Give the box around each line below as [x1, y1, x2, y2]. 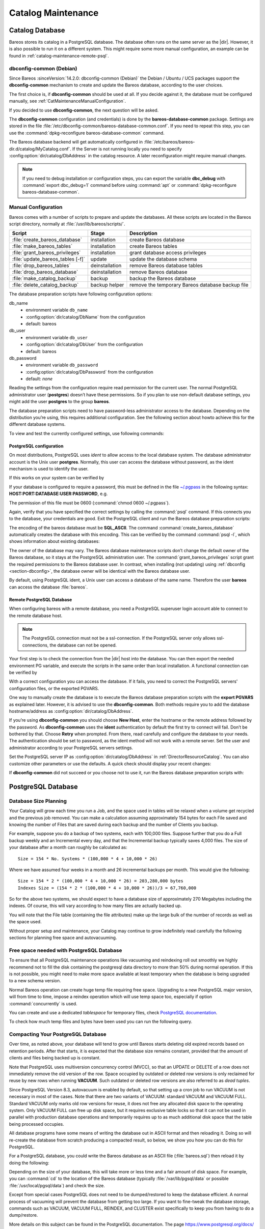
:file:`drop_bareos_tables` [12, 262, 71, 269]
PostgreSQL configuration [9, 443, 64, 449]
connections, [22, 642, 49, 648]
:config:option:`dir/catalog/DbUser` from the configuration [26, 342, 143, 348]
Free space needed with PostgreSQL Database [9, 947, 122, 954]
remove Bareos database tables [129, 262, 203, 269]
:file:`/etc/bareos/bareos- [144, 139, 195, 145]
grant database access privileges [129, 249, 207, 256]
